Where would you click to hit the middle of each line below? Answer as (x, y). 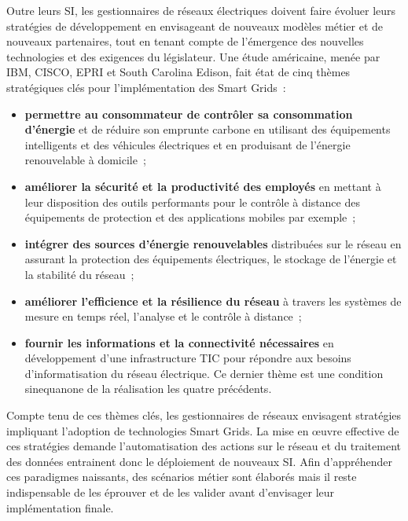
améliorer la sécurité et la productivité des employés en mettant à (203, 186)
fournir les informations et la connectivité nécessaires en (179, 342)
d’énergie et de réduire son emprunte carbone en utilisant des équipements (208, 129)
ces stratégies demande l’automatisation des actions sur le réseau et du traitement (204, 446)
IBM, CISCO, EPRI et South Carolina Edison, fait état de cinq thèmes (178, 72)
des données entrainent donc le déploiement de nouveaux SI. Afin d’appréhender (200, 461)
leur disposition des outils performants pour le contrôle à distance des (192, 202)
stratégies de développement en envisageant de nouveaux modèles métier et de (195, 26)
